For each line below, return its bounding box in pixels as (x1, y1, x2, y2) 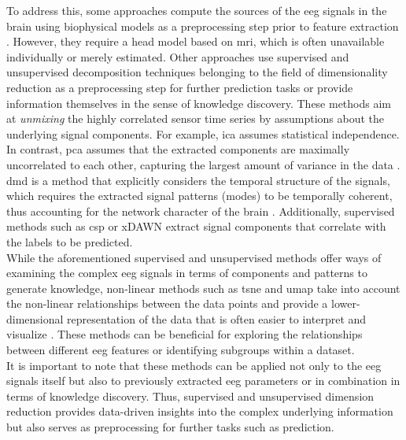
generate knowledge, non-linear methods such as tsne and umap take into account (6, 279, 400, 296)
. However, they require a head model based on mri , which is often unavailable (6, 33, 385, 50)
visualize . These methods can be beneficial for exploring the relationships (6, 326, 363, 342)
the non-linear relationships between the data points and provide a (6, 295, 328, 312)
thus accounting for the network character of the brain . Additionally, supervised (6, 202, 395, 219)
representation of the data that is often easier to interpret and (67, 310, 367, 327)
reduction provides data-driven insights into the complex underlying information (6, 403, 393, 420)
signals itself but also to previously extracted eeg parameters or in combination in (6, 372, 400, 389)
